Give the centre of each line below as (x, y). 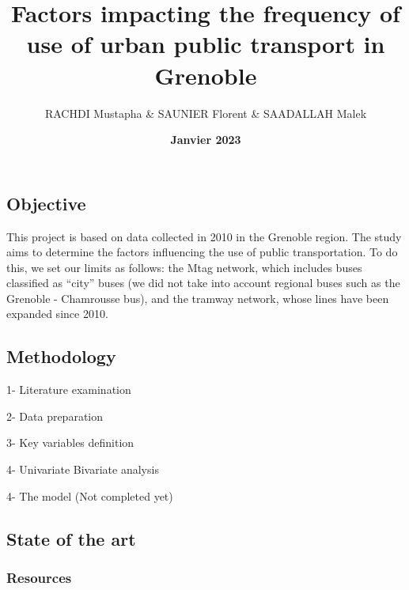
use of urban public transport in (206, 44)
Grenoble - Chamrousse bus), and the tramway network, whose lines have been (198, 298)
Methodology (61, 356)
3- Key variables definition (70, 442)
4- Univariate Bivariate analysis (83, 469)
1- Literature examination (69, 390)
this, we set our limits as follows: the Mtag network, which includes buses (184, 267)
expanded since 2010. (57, 314)
